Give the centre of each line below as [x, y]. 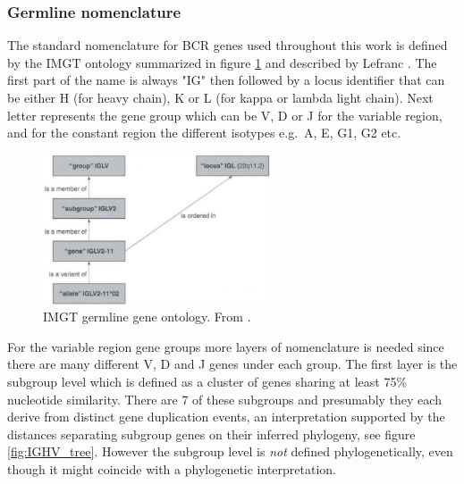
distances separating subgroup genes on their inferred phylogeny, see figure [211, 434]
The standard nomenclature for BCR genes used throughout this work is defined [228, 45]
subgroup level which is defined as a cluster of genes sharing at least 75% [207, 382]
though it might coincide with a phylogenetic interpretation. [172, 469]
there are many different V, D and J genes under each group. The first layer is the [232, 364]
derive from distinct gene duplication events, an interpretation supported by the [226, 417]
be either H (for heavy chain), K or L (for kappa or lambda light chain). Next [220, 97]
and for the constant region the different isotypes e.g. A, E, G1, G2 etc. [204, 133]
